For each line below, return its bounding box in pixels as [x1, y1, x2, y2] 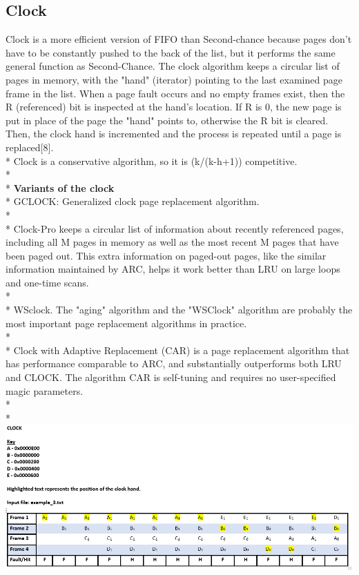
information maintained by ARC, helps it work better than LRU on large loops [6, 262, 340, 276]
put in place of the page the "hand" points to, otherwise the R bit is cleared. [6, 113, 329, 127]
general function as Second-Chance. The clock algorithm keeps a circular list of [6, 59, 340, 73]
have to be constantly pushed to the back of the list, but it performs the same [6, 45, 336, 59]
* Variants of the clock [6, 180, 115, 195]
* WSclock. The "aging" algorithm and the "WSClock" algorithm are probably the [6, 302, 353, 317]
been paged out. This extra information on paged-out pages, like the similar [6, 248, 327, 262]
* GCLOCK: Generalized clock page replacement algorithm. [6, 194, 260, 208]
